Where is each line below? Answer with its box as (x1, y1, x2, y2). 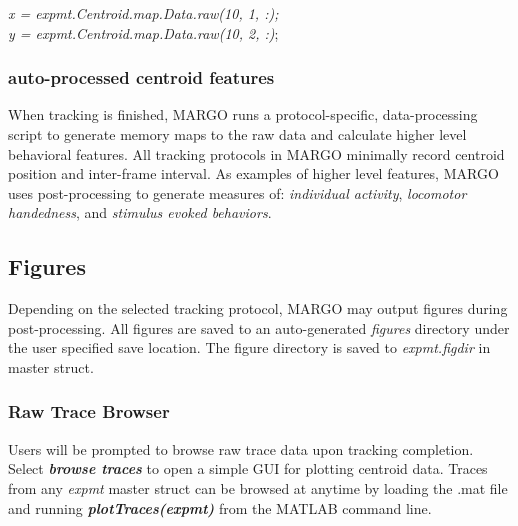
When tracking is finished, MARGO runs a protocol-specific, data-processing (8, 104, 478, 125)
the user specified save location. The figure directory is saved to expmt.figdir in (8, 337, 491, 358)
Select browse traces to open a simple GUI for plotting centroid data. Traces (8, 458, 488, 479)
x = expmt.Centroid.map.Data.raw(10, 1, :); (8, 3, 279, 23)
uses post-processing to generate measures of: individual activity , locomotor (8, 182, 467, 203)
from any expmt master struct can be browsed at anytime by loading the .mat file (8, 477, 508, 498)
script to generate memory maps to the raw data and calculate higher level (8, 124, 467, 144)
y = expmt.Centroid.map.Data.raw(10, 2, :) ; (8, 22, 279, 43)
